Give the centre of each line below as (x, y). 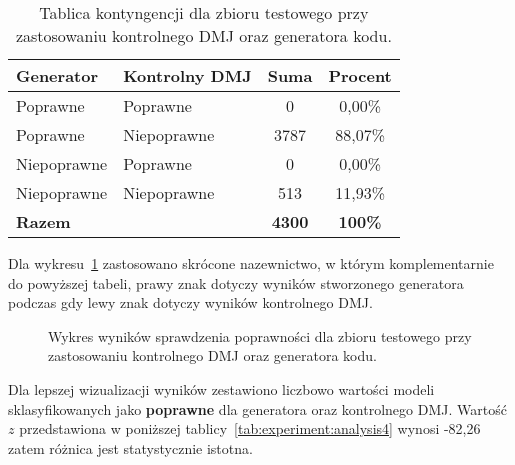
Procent (360, 75)
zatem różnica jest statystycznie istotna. (130, 447)
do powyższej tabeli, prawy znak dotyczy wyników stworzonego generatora (236, 282)
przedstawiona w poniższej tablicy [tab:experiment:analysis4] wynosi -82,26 (250, 428)
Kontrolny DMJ (187, 75)
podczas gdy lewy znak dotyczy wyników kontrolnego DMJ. (190, 302)
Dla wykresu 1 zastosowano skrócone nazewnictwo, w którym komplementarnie (251, 263)
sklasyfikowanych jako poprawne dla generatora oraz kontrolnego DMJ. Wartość (257, 408)
